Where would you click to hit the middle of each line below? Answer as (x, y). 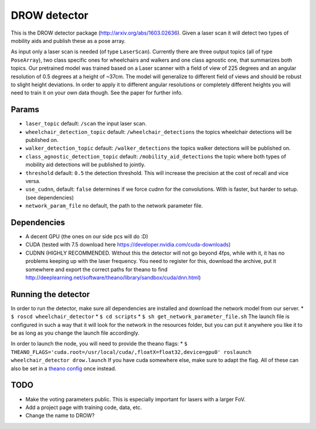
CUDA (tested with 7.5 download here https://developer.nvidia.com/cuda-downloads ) (128, 245)
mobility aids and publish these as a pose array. (68, 40)
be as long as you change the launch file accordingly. (75, 333)
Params (25, 109)
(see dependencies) (50, 197)
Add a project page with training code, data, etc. (84, 407)
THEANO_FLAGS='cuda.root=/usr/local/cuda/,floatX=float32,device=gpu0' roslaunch (131, 352)
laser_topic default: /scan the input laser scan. (86, 124)
